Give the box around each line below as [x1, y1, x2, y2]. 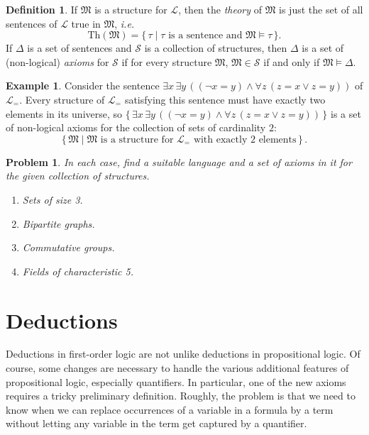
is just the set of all [279, 2, 363, 16]
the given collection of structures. [6, 168, 150, 183]
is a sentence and [168, 31, 243, 41]
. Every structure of [19, 92, 105, 106]
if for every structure [121, 54, 212, 69]
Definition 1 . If [6, 2, 78, 16]
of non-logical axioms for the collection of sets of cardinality [6, 120, 266, 135]
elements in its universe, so [6, 106, 123, 121]
